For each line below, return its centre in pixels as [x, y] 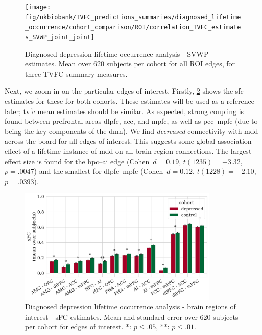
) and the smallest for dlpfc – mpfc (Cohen [99, 171]
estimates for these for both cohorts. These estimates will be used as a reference [129, 101]
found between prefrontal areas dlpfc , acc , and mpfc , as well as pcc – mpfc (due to [131, 121]
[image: [38, 7]
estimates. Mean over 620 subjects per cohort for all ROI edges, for [130, 64]
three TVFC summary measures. [76, 73]
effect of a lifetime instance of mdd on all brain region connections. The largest [128, 151]
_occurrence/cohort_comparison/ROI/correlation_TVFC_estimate [133, 27]
